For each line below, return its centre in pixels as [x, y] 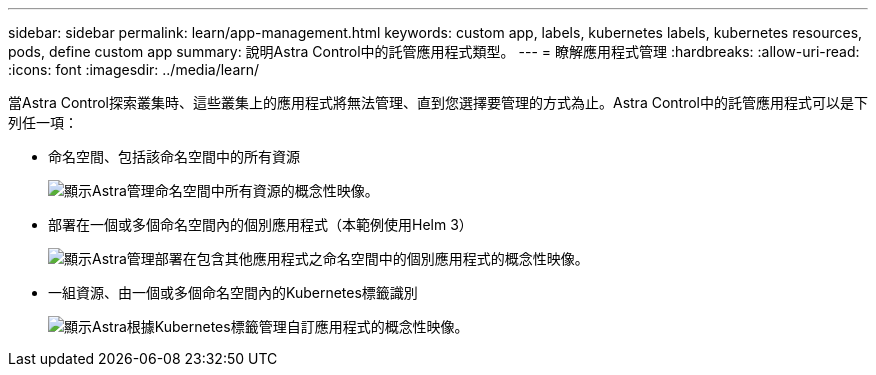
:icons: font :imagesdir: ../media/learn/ [134, 69]
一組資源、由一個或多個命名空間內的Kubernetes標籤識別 [233, 292]
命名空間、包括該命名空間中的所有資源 [174, 156]
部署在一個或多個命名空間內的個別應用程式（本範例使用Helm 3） [260, 224]
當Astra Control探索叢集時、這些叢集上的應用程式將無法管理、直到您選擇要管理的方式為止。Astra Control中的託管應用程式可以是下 [438, 102]
